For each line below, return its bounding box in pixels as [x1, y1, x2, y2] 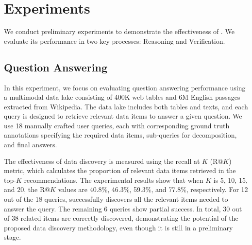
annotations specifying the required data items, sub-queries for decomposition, [4, 130, 237, 140]
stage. [4, 232, 21, 242]
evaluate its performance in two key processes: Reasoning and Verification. [4, 35, 225, 46]
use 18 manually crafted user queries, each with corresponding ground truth [4, 120, 230, 130]
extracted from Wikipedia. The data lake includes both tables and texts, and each [4, 101, 248, 111]
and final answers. [4, 140, 57, 150]
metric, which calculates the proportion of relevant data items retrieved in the [4, 165, 236, 175]
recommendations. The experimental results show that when [24, 175, 203, 185]
